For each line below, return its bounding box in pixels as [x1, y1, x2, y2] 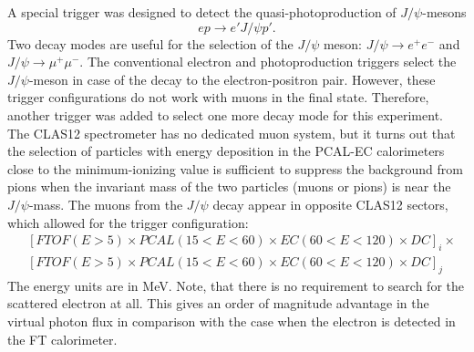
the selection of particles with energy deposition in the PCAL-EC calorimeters [7, 141, 445, 160]
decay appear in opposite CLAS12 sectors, [212, 194, 448, 213]
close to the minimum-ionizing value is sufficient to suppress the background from [7, 159, 463, 178]
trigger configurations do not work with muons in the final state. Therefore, [7, 88, 429, 107]
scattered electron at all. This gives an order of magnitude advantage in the [7, 294, 429, 313]
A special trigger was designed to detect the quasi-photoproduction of [7, 3, 397, 21]
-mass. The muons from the [28, 194, 183, 213]
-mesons [422, 3, 467, 21]
